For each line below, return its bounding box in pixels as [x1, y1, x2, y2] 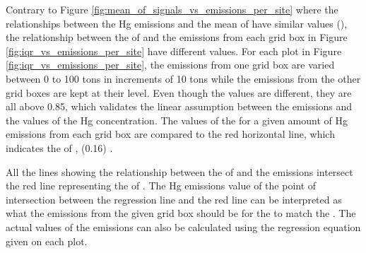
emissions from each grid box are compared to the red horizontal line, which [6, 126, 335, 141]
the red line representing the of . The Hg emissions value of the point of [6, 178, 317, 193]
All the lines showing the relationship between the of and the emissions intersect [6, 164, 353, 179]
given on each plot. [6, 233, 88, 248]
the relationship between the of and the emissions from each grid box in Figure [6, 30, 348, 45]
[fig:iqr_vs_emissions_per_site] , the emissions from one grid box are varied [6, 57, 335, 72]
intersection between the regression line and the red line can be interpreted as [6, 192, 342, 206]
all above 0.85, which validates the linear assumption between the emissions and [6, 99, 353, 114]
